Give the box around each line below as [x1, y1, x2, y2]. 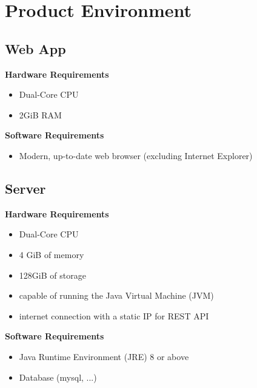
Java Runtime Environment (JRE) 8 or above [19, 350, 189, 362]
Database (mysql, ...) [19, 370, 97, 383]
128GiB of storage [19, 268, 86, 281]
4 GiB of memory [19, 248, 84, 260]
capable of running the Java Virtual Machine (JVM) [19, 289, 214, 302]
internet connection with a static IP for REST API [19, 309, 209, 322]
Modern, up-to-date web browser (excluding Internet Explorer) [19, 149, 253, 162]
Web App [5, 39, 66, 58]
